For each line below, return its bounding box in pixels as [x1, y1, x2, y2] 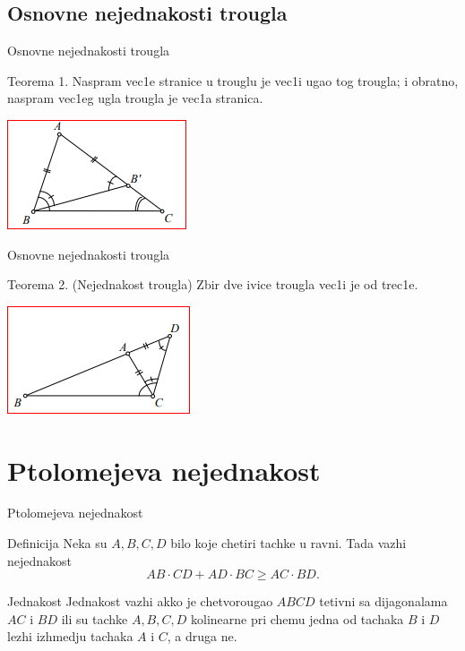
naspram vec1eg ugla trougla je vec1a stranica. [7, 89, 263, 107]
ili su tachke [61, 609, 128, 628]
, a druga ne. [167, 627, 237, 646]
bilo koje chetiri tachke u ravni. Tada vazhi [170, 534, 407, 552]
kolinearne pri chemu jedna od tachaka [190, 609, 404, 628]
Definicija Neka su [7, 534, 108, 552]
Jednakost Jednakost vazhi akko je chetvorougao [7, 592, 273, 611]
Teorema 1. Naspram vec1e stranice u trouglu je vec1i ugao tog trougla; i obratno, [7, 71, 459, 90]
